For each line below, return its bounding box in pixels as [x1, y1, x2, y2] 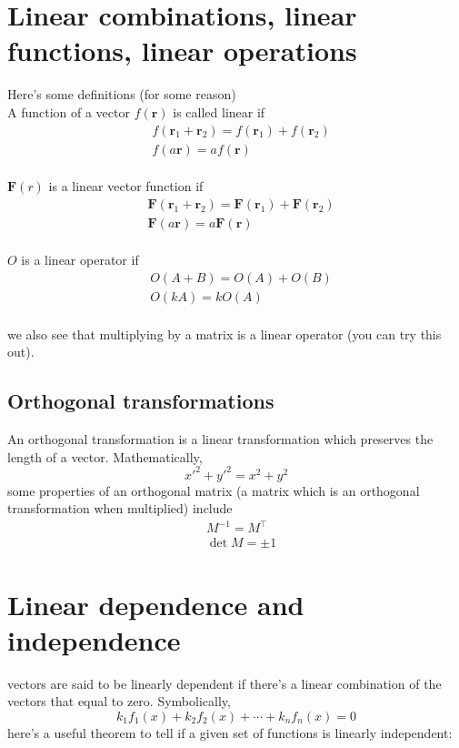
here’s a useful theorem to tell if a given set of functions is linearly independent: [7, 723, 453, 742]
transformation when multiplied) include [7, 499, 233, 518]
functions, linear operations [7, 32, 357, 69]
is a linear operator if [21, 250, 139, 269]
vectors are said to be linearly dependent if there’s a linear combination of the [7, 673, 442, 692]
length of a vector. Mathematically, [7, 447, 203, 466]
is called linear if [173, 102, 265, 121]
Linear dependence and [7, 585, 304, 622]
